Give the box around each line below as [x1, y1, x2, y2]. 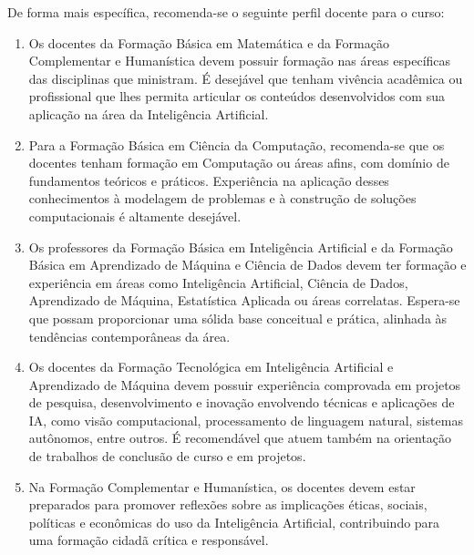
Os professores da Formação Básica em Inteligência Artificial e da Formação [28, 237, 453, 256]
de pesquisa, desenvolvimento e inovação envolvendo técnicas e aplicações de [28, 393, 455, 412]
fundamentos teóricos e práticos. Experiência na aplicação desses [28, 170, 389, 190]
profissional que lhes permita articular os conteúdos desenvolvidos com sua [28, 87, 445, 106]
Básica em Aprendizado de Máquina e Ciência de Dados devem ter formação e [28, 255, 467, 274]
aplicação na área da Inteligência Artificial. [28, 104, 269, 123]
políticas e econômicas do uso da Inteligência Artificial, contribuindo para [28, 512, 440, 531]
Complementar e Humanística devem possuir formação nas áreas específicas [28, 51, 451, 70]
